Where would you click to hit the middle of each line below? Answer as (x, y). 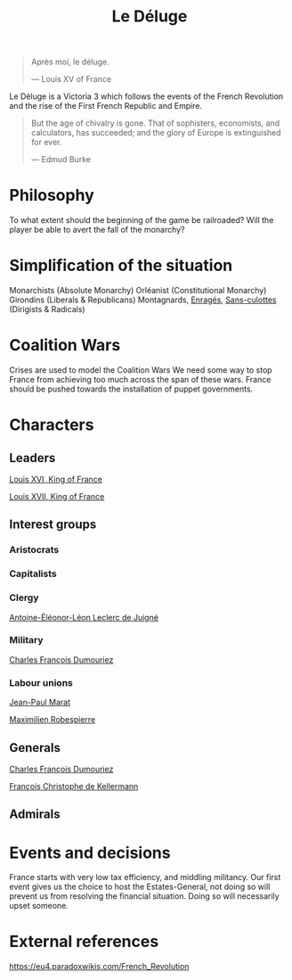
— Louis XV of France (71, 79)
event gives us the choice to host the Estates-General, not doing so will (140, 887)
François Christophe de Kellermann (74, 786)
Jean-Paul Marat (40, 703)
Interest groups (53, 525)
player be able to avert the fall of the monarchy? (97, 230)
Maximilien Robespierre (53, 720)
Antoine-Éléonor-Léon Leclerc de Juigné (84, 617)
